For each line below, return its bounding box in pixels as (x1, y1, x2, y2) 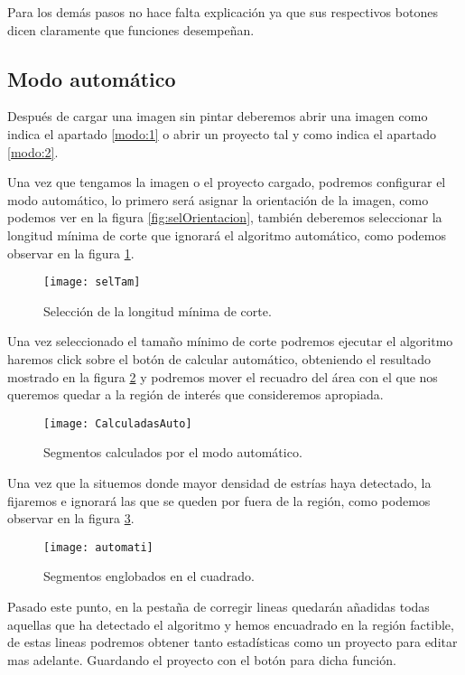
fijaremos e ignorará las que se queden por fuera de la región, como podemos (7, 491, 431, 510)
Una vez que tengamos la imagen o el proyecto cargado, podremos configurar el (7, 173, 446, 192)
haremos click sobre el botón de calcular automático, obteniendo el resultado (7, 349, 431, 368)
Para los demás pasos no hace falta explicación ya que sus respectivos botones (7, 3, 438, 21)
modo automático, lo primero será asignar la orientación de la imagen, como (7, 190, 429, 209)
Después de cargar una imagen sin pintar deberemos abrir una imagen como (7, 107, 428, 126)
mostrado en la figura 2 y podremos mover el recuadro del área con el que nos (7, 367, 438, 386)
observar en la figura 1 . (7, 243, 135, 262)
